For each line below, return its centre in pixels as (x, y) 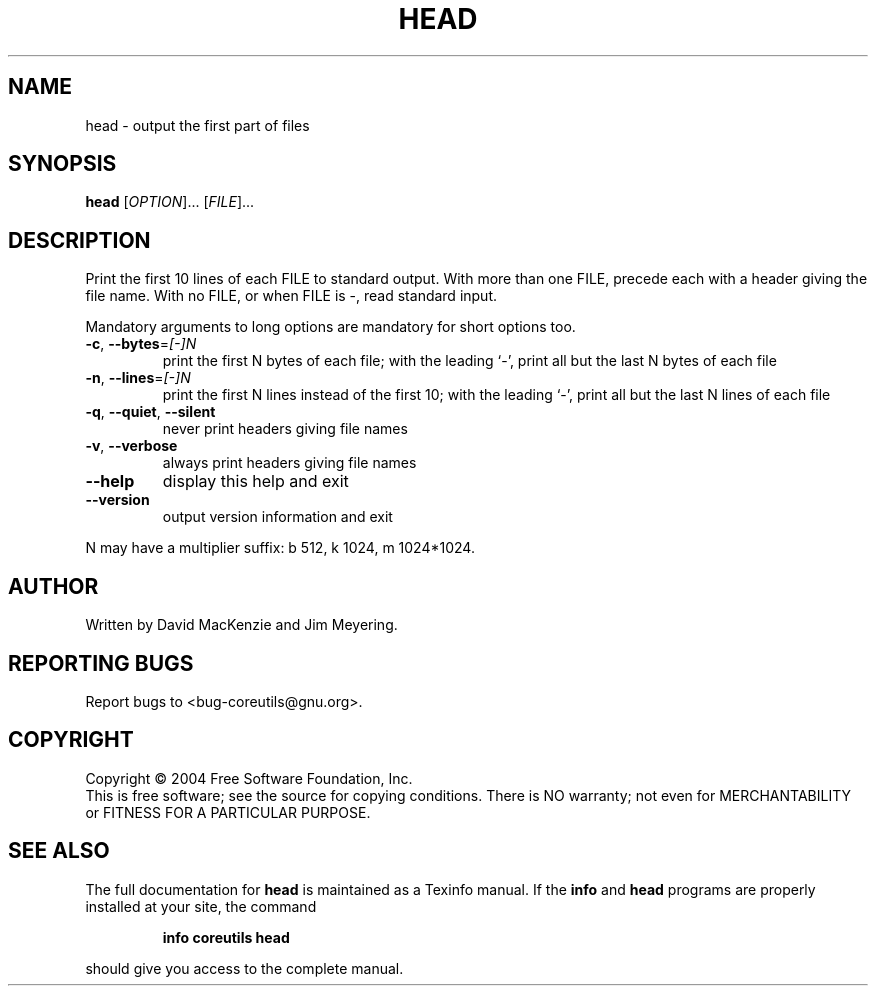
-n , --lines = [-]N (138, 378)
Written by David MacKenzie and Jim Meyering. (241, 625)
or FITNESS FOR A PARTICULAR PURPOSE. (228, 812)
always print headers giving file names (289, 463)
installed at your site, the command (201, 906)
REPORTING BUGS (101, 663)
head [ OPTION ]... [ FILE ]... (170, 202)
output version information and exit (277, 517)
